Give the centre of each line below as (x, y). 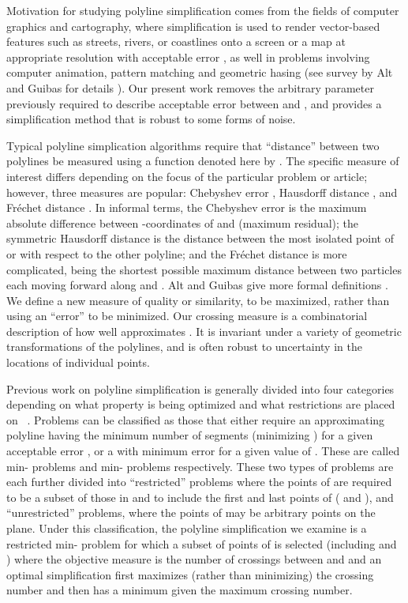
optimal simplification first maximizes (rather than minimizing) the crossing (190, 574)
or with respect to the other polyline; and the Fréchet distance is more (177, 253)
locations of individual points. (78, 362)
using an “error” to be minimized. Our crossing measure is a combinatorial (187, 316)
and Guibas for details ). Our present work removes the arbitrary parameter (190, 87)
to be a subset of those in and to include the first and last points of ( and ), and (200, 497)
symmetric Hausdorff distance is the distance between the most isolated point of (200, 238)
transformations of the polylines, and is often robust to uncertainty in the (184, 347)
